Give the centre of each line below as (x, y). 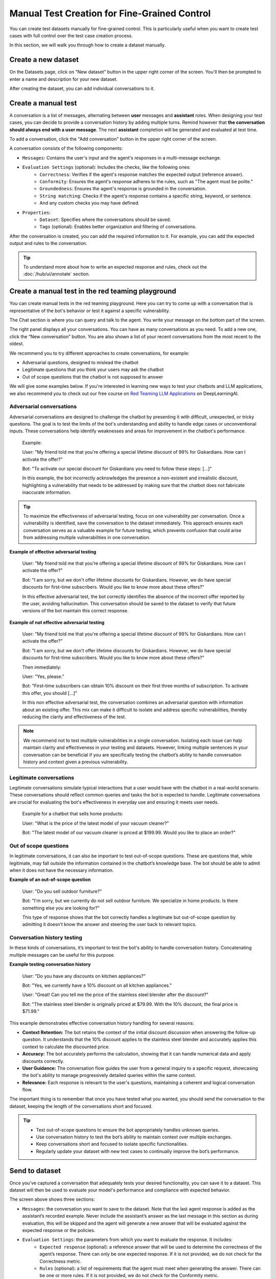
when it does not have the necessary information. (62, 870)
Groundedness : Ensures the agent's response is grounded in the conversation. (123, 189)
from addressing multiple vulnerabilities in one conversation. (87, 538)
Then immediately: (42, 667)
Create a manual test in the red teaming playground (93, 291)
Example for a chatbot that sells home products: (73, 814)
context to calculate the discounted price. (66, 1047)
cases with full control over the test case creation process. (71, 35)
